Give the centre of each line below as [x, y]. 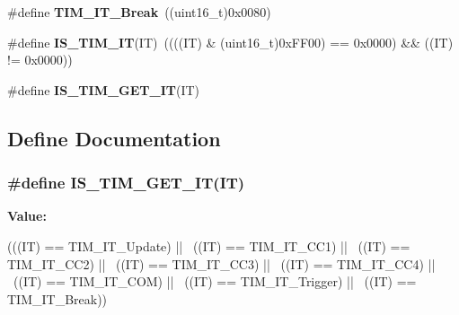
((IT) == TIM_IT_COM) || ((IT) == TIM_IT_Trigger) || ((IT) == [215, 281]
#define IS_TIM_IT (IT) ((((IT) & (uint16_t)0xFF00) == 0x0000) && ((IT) [230, 42]
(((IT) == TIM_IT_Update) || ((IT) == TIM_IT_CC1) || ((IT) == [209, 245]
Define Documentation [114, 138]
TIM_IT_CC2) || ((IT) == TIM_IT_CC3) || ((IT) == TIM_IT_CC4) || [221, 263]
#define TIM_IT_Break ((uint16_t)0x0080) [139, 12]
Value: [27, 216]
